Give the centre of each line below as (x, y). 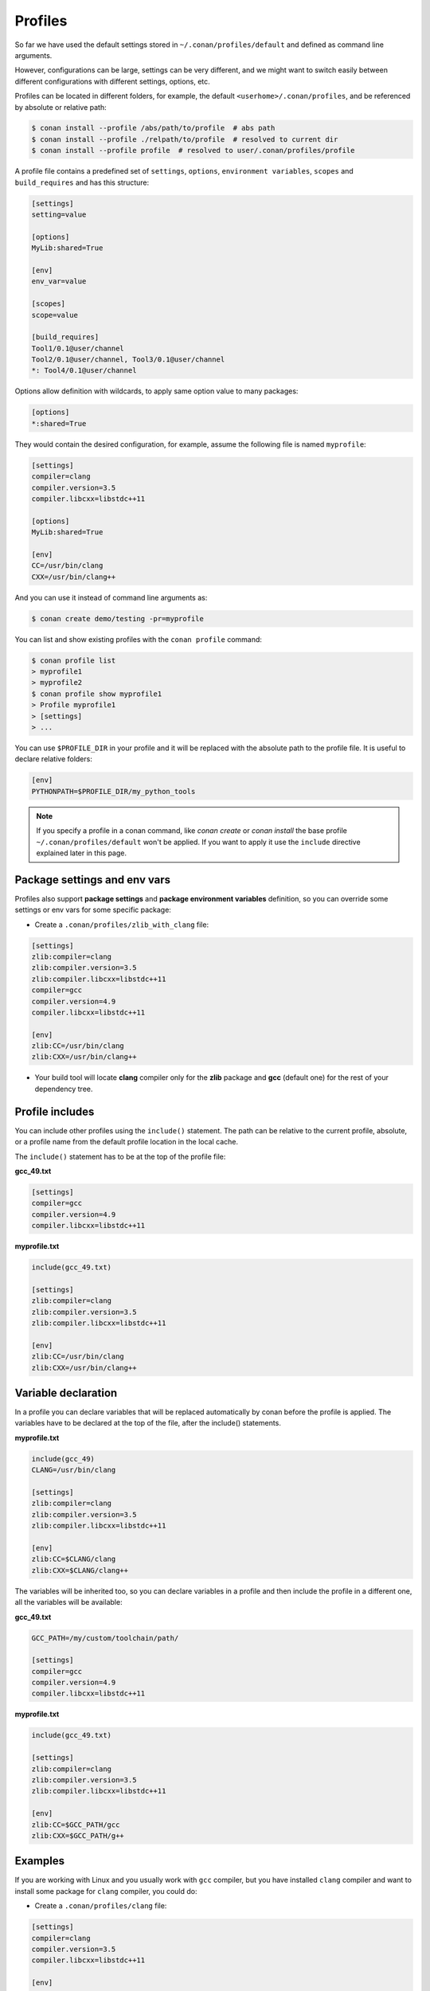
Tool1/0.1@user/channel (78, 348)
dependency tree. (64, 1089)
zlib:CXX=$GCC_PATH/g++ (78, 1835)
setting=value (59, 215)
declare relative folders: (54, 759)
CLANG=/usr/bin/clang (74, 1470)
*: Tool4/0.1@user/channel (84, 371)
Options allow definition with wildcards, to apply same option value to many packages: (156, 391)
